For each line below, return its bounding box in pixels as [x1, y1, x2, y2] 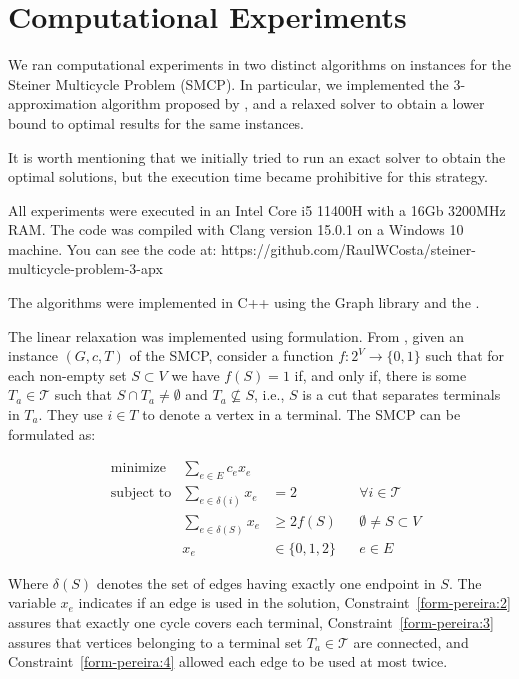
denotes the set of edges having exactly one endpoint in [96, 572, 436, 593]
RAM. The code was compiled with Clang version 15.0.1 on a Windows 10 [8, 219, 464, 240]
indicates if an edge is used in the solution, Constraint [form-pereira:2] [78, 592, 511, 613]
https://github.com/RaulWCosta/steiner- [221, 238, 476, 259]
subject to [110, 486, 172, 501]
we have [171, 364, 220, 385]
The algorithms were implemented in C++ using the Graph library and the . [8, 292, 480, 313]
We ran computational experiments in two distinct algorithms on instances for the [8, 54, 511, 75]
